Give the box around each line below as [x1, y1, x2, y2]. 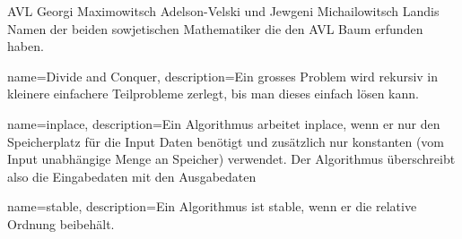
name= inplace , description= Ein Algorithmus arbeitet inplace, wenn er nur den [7, 114, 440, 132]
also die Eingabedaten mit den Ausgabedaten [7, 166, 257, 185]
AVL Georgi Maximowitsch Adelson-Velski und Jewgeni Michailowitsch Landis [7, 2, 440, 20]
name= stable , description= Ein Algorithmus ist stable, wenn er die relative [7, 197, 417, 216]
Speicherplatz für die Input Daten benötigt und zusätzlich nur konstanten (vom [7, 132, 445, 150]
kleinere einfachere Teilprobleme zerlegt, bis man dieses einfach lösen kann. [7, 84, 419, 103]
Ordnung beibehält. [7, 214, 115, 233]
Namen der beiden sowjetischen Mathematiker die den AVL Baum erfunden [7, 19, 423, 38]
